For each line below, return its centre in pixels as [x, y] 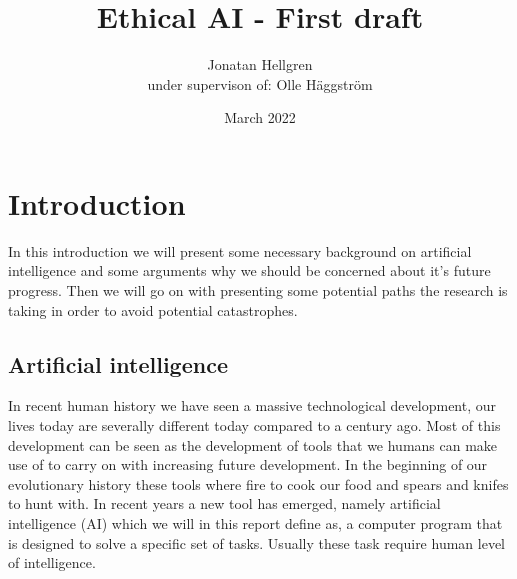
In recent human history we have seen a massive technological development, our [252, 405]
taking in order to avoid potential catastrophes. [153, 309]
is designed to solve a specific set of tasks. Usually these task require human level [256, 542]
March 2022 [260, 117]
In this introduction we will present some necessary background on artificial [240, 250]
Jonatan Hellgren [260, 64]
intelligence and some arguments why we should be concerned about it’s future [249, 270]
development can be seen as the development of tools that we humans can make [253, 444]
